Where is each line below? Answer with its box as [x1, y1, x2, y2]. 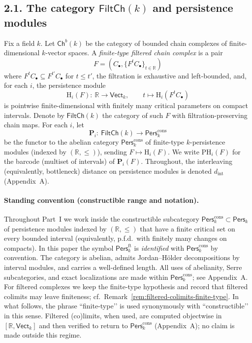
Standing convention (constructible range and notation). [4, 194, 199, 205]
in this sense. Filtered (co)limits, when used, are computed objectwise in [4, 310, 222, 320]
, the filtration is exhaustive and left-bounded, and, [92, 70, 247, 80]
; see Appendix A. [192, 271, 248, 282]
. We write [168, 146, 199, 156]
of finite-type [145, 137, 185, 147]
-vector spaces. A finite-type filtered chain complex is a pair [45, 47, 223, 58]
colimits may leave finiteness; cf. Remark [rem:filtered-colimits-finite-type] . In [4, 291, 239, 301]
